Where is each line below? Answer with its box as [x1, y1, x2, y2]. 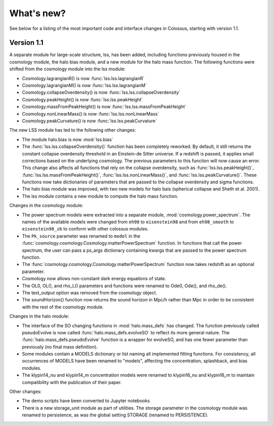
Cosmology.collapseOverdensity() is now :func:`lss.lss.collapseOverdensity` [22, 89, 180, 96]
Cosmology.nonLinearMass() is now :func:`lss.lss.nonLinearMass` [22, 110, 159, 117]
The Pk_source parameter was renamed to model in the [22, 233, 141, 239]
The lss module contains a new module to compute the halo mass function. [22, 193, 178, 199]
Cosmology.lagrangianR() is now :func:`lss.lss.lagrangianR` [22, 75, 145, 81]
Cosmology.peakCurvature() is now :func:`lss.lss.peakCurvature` [22, 118, 157, 124]
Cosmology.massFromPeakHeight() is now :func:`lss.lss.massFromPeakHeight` [22, 104, 187, 110]
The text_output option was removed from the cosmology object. [22, 289, 157, 296]
